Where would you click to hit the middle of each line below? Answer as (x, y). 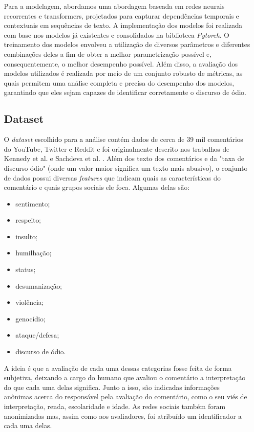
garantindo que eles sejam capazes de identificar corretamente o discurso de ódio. (125, 92)
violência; (29, 302)
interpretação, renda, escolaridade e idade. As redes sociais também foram (115, 406)
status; (25, 269)
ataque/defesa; (37, 335)
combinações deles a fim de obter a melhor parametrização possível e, (108, 54)
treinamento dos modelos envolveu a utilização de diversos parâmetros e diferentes (127, 44)
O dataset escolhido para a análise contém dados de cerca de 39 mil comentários (124, 139)
